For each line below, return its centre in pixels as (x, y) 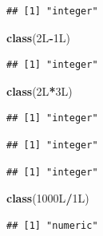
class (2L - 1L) (38, 37)
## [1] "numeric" (52, 225)
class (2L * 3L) (40, 90)
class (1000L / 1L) (48, 198)
